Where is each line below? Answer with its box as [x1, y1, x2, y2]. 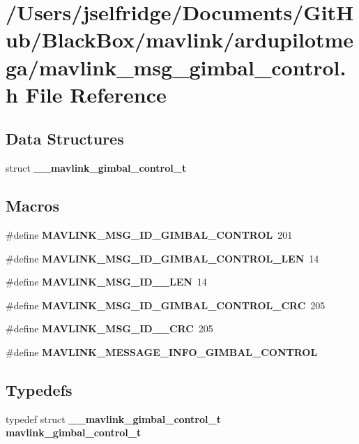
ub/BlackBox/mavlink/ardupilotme [6, 25, 354, 54]
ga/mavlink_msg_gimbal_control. [6, 52, 346, 81]
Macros [6, 195, 59, 216]
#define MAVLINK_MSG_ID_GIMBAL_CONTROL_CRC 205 [6, 297, 326, 312]
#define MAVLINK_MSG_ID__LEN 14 [6, 274, 207, 289]
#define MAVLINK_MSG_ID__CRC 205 [6, 321, 213, 336]
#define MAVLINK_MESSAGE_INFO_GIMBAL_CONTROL [6, 344, 318, 359]
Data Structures [6, 128, 124, 149]
